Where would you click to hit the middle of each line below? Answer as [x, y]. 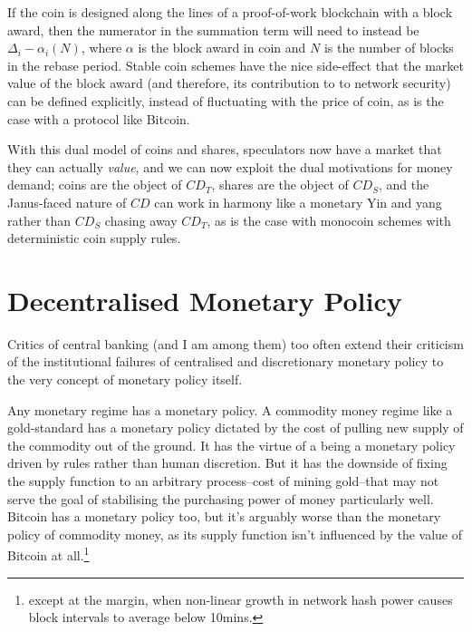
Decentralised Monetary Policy [205, 300]
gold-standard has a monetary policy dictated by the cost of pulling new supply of [236, 428]
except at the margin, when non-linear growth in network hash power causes [241, 599]
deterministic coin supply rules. [94, 238]
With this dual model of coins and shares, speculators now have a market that [225, 149]
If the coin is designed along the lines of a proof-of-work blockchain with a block [230, 12]
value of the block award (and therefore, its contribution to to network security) [229, 83]
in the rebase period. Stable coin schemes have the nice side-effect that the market [236, 65]
